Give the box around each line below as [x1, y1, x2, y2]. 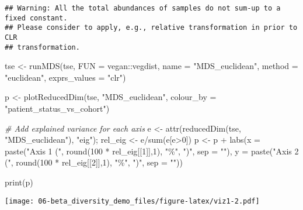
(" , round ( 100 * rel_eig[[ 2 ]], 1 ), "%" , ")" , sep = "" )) [5, 156, 183, 168]
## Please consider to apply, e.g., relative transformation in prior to [5, 23, 298, 32]
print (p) [5, 176, 33, 188]
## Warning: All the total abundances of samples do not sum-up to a [5, 4, 281, 12]
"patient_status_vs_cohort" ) [5, 102, 110, 115]
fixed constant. [5, 13, 68, 22]
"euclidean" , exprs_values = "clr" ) [5, 71, 126, 83]
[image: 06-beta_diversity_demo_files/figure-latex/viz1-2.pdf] [5, 197, 260, 205]
